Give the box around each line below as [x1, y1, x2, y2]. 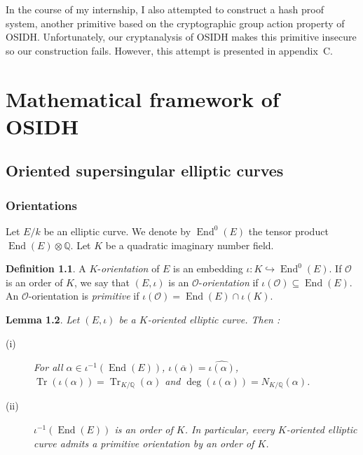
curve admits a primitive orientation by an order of [34, 435, 254, 450]
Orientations [6, 196, 77, 213]
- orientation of [97, 261, 160, 276]
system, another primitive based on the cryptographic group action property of [6, 15, 345, 30]
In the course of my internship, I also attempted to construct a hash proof [6, 2, 324, 16]
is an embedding [173, 261, 243, 276]
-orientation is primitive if [28, 288, 139, 303]
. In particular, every [184, 421, 275, 436]
